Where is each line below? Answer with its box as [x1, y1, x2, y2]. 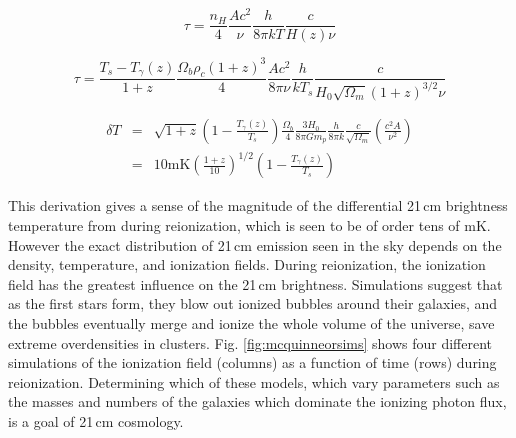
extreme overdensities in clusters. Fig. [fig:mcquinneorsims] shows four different [8, 332, 493, 353]
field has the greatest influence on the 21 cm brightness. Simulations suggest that [8, 273, 503, 294]
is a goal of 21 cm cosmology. [8, 410, 184, 431]
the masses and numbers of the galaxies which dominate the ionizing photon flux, [8, 391, 507, 412]
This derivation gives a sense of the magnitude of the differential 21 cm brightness [8, 195, 508, 216]
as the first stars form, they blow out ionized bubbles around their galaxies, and [8, 293, 498, 314]
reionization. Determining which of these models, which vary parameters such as [8, 371, 500, 392]
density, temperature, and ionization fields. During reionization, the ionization [8, 254, 486, 275]
